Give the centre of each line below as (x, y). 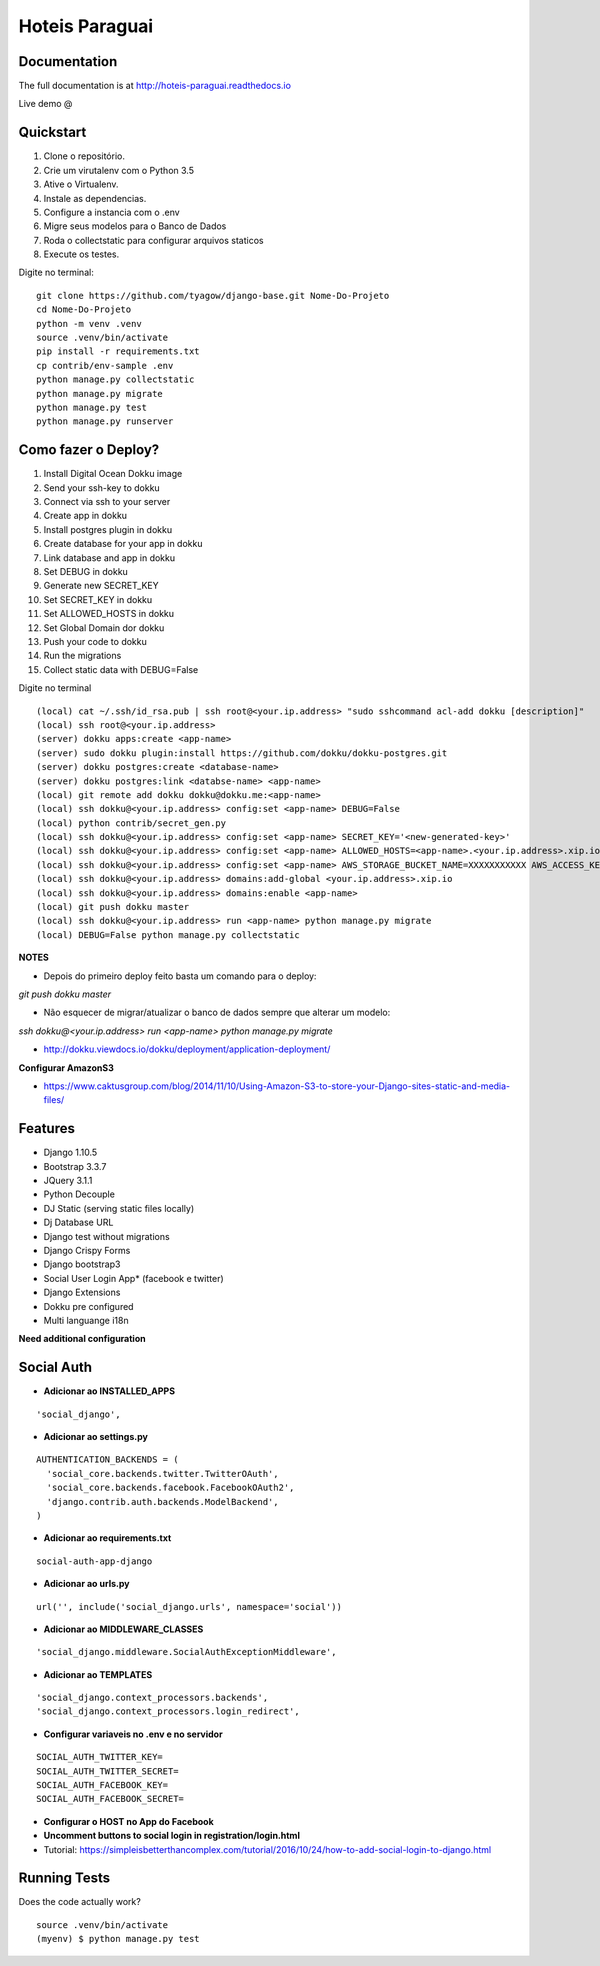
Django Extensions (82, 1292)
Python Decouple (79, 1194)
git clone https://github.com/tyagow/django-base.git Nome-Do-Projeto (213, 295)
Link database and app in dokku (109, 557)
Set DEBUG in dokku (86, 572)
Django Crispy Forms (87, 1250)
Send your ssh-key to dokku (101, 487)
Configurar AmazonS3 (66, 1067)
